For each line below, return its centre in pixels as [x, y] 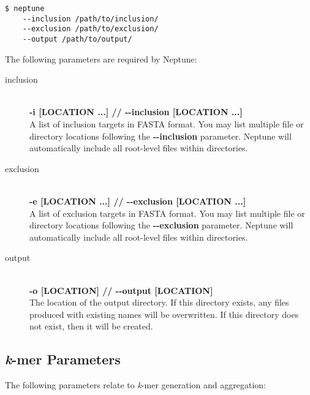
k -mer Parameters [63, 359]
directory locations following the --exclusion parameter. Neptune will [161, 225]
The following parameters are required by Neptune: [101, 58]
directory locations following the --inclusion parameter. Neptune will [161, 136]
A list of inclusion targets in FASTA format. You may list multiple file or [167, 124]
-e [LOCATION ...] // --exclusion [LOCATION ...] [138, 201]
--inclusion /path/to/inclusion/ [90, 19]
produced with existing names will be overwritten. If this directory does [164, 314]
